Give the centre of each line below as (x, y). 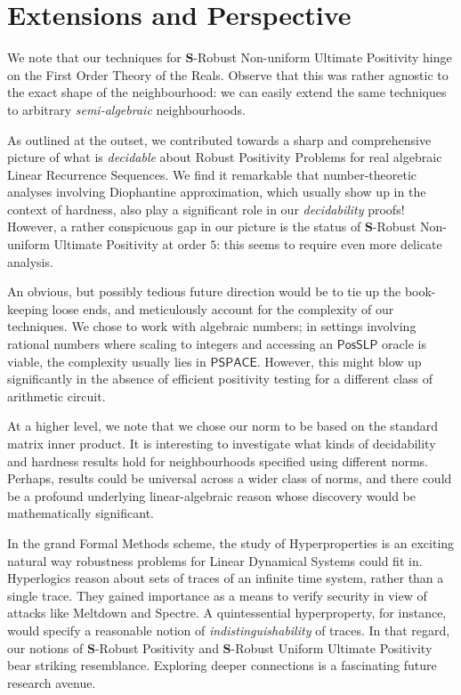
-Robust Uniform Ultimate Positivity (332, 647)
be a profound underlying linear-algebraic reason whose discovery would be (212, 495)
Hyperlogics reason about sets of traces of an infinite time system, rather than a (226, 578)
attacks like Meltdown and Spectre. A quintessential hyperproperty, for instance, (227, 613)
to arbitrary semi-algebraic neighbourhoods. (126, 109)
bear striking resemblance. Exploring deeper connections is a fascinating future (222, 665)
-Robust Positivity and (157, 647)
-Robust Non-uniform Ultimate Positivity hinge (323, 57)
